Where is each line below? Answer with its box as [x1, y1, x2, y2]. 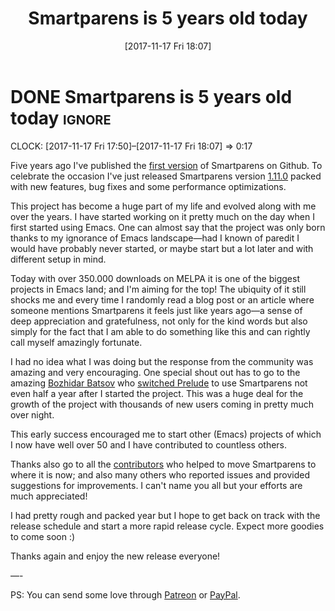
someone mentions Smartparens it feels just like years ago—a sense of [10, 304, 303, 316]
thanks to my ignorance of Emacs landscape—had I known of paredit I [10, 232, 300, 244]
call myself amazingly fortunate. [10, 336, 143, 348]
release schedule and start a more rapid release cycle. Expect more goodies [10, 520, 325, 532]
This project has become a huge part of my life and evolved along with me [10, 200, 317, 212]
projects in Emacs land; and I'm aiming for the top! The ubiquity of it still [10, 283, 307, 295]
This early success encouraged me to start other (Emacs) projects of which [10, 428, 322, 440]
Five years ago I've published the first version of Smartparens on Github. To [10, 159, 323, 171]
